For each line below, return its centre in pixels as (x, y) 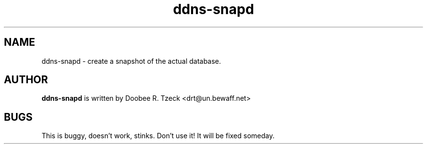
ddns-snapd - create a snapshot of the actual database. (131, 61)
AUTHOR (26, 80)
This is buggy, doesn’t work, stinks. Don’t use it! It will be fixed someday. (158, 136)
